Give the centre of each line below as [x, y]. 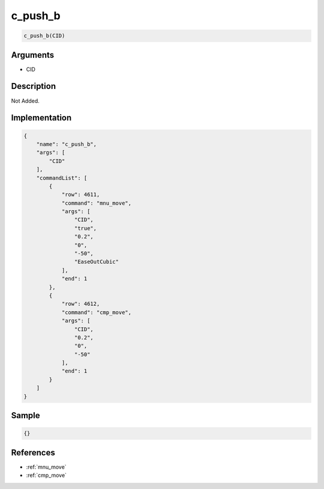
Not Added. [25, 101]
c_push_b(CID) [44, 36]
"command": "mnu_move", [97, 203]
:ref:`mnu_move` [46, 467]
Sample [25, 415]
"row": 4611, [81, 195]
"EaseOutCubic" [97, 262]
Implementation [41, 118]
